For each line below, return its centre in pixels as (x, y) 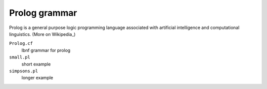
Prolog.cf (21, 44)
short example (36, 64)
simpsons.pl (23, 71)
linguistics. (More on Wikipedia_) (43, 34)
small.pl (20, 57)
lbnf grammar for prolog (46, 50)
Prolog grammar (43, 13)
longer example (37, 78)
